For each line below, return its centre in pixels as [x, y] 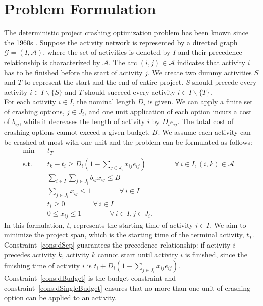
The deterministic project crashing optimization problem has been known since [126, 33]
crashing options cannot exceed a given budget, [77, 131]
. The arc [123, 62]
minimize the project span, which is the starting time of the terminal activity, [124, 235]
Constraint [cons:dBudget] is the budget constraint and [90, 278]
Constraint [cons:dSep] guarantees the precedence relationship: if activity [117, 244]
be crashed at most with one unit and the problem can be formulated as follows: [128, 141]
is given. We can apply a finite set [200, 102]
